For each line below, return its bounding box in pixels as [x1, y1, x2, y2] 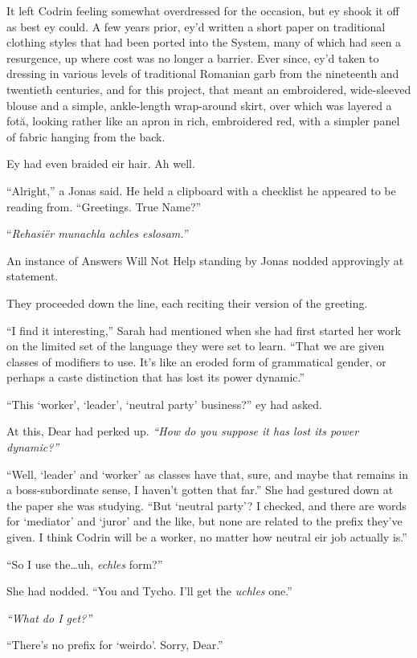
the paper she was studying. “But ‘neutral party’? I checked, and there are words [6, 497, 407, 513]
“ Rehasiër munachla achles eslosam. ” [6, 225, 190, 242]
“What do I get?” [6, 609, 92, 626]
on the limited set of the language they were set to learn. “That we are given [6, 337, 385, 354]
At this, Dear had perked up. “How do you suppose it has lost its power [6, 423, 359, 439]
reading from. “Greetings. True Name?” [6, 198, 202, 215]
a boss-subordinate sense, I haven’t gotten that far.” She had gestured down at [6, 481, 394, 498]
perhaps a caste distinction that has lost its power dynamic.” [6, 369, 305, 386]
